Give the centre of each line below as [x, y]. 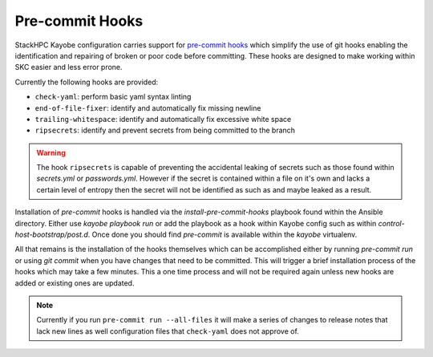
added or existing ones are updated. [75, 283]
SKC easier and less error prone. [69, 67]
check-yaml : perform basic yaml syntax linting [113, 97]
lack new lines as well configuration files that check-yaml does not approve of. [168, 331]
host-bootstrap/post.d [51, 235]
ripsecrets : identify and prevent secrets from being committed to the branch [165, 130]
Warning [51, 152]
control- [391, 223]
